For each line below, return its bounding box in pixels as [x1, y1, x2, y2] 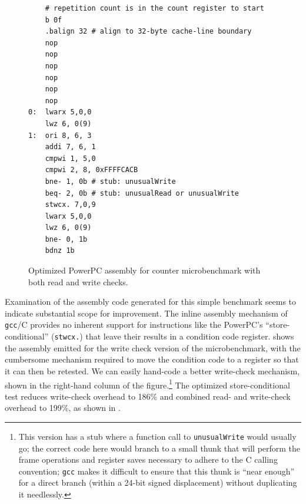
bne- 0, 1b [45, 235, 88, 243]
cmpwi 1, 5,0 [45, 154, 96, 163]
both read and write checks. [28, 275, 128, 288]
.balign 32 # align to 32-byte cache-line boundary [45, 27, 252, 36]
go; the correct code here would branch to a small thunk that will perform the [18, 442, 301, 454]
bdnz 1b [45, 246, 75, 255]
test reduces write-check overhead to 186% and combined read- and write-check [5, 390, 291, 402]
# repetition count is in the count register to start [45, 4, 264, 12]
